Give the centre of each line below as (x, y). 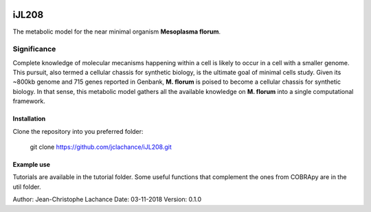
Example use (32, 164)
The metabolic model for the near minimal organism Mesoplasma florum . (117, 32)
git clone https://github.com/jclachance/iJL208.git (101, 147)
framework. (29, 101)
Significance (34, 49)
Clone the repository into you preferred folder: (78, 131)
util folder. (27, 187)
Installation (29, 119)
